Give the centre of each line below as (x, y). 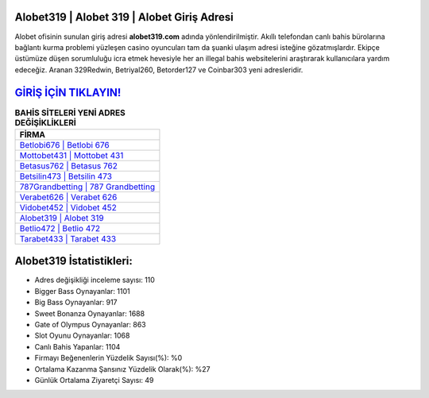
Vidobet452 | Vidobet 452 (68, 207)
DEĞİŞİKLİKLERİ (46, 122)
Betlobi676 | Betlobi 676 (65, 145)
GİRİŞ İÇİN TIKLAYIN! (68, 93)
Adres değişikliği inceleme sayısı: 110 (95, 280)
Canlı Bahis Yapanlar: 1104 (77, 346)
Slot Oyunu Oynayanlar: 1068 (82, 336)
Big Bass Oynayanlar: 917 (76, 303)
